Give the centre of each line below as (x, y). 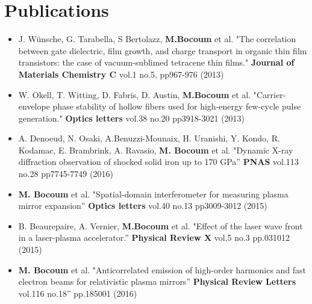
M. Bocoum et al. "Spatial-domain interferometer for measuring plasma (153, 194)
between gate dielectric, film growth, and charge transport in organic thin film (163, 50)
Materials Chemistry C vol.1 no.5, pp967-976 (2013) (121, 74)
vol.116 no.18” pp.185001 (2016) (78, 293)
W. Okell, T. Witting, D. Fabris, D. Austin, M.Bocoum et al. (135, 94)
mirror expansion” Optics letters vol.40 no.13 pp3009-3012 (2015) (143, 206)
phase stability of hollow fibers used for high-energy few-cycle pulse (177, 106)
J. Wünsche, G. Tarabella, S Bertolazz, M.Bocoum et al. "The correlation (157, 39)
